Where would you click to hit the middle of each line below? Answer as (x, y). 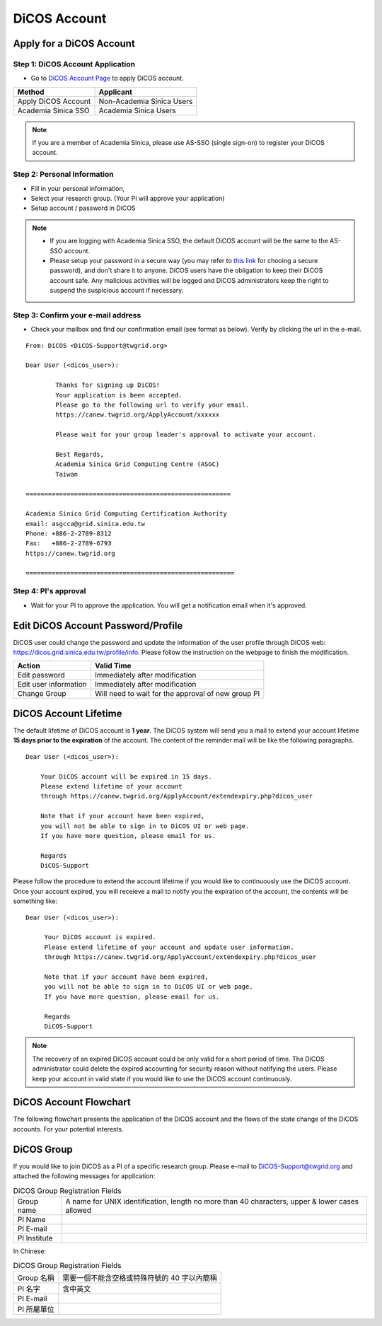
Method (31, 92)
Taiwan (67, 474)
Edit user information (52, 685)
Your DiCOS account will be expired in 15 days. (126, 777)
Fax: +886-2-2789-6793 (69, 543)
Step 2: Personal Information (63, 175)
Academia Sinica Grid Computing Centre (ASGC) (138, 464)
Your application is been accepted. (119, 395)
